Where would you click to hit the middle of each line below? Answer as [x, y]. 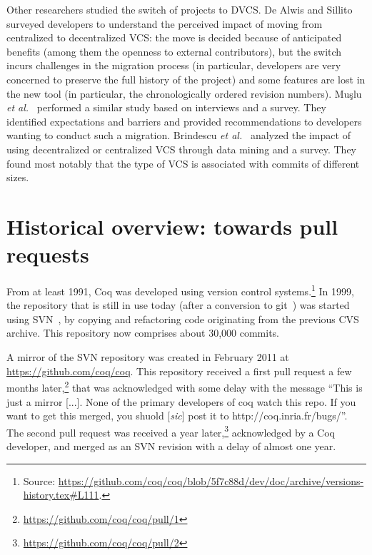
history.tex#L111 [61, 495]
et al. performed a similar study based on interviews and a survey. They [166, 107]
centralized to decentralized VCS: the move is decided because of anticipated [174, 37]
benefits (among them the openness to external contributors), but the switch [174, 51]
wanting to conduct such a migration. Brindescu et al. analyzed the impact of [179, 135]
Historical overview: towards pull [172, 226]
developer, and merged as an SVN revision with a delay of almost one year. [171, 445]
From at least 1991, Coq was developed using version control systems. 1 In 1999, [180, 290]
